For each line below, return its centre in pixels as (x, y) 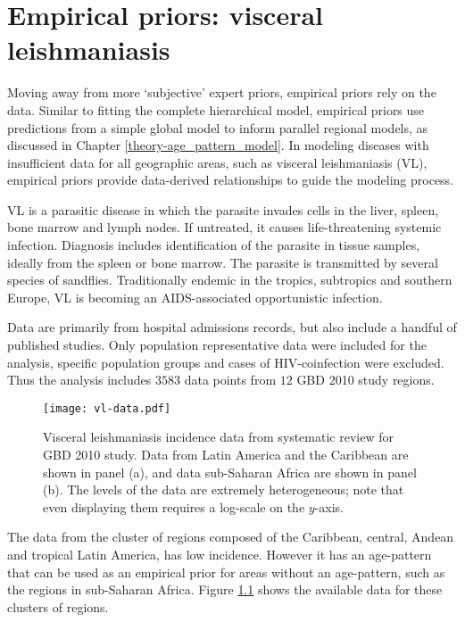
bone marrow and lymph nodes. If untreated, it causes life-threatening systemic (224, 227)
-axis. (329, 506)
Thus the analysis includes (79, 380)
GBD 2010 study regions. (365, 380)
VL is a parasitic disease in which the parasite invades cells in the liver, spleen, (223, 209)
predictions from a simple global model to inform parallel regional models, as (218, 127)
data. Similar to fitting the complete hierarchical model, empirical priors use (216, 109)
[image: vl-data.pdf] (107, 408)
